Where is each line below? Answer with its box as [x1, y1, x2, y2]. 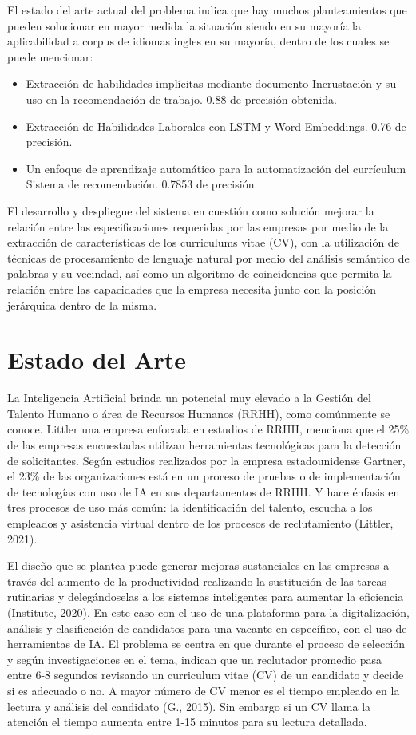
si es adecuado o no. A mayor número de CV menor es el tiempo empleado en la [7, 682, 400, 698]
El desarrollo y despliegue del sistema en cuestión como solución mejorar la [7, 202, 374, 219]
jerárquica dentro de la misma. [7, 296, 157, 313]
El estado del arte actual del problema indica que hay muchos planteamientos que [7, 2, 407, 18]
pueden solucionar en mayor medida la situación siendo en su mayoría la [7, 17, 361, 34]
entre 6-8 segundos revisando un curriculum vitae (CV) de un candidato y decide [7, 666, 404, 683]
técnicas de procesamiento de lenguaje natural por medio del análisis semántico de [7, 249, 410, 266]
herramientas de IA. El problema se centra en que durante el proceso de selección [7, 635, 406, 652]
